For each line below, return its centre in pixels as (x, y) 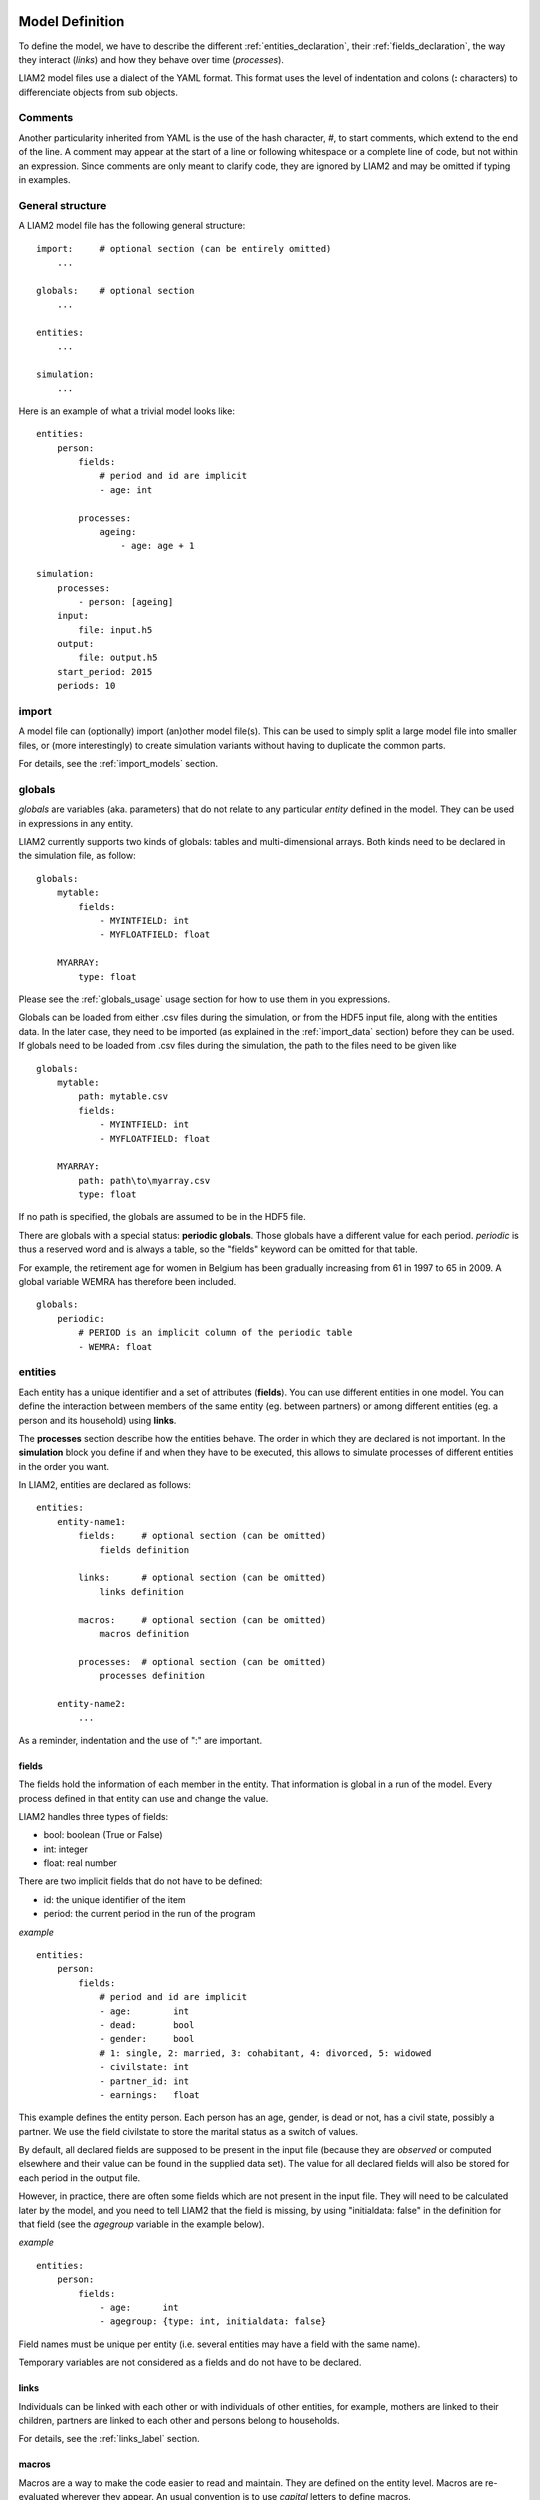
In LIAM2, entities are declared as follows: (105, 1485)
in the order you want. (64, 1466)
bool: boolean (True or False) (103, 1835)
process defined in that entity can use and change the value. (143, 1798)
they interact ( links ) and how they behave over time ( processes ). (151, 59)
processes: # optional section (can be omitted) (202, 1661)
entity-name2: (91, 1703)
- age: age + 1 (157, 546)
